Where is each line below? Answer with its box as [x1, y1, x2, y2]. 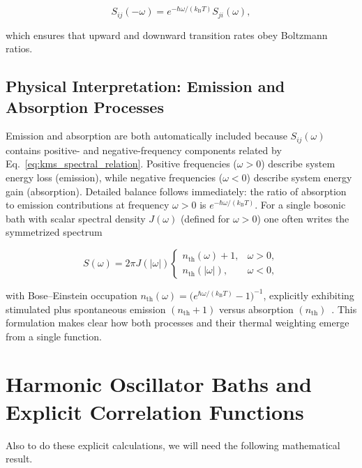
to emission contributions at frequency [6, 197, 169, 212]
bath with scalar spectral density [6, 211, 146, 225]
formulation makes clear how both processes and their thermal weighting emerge [6, 315, 349, 330]
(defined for [180, 211, 230, 225]
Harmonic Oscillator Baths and [6, 370, 312, 398]
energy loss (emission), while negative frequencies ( [6, 169, 223, 184]
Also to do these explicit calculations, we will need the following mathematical [6, 437, 340, 452]
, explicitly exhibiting [263, 287, 354, 302]
